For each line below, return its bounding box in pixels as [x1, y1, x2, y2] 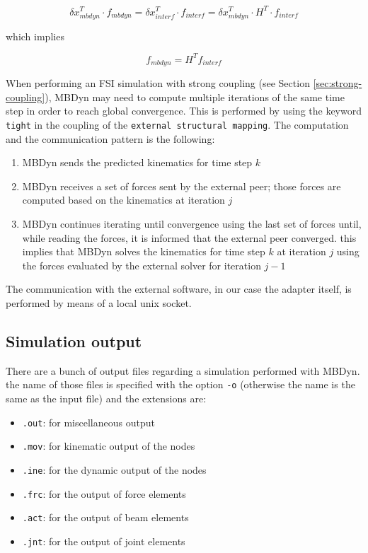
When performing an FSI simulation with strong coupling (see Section [6, 76, 310, 91]
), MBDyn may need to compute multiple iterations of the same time [45, 89, 345, 104]
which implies [6, 28, 64, 43]
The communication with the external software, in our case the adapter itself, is [6, 281, 352, 296]
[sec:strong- [313, 76, 362, 91]
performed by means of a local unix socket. [6, 295, 192, 310]
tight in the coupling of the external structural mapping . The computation [6, 117, 349, 132]
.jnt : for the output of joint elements [22, 533, 185, 548]
